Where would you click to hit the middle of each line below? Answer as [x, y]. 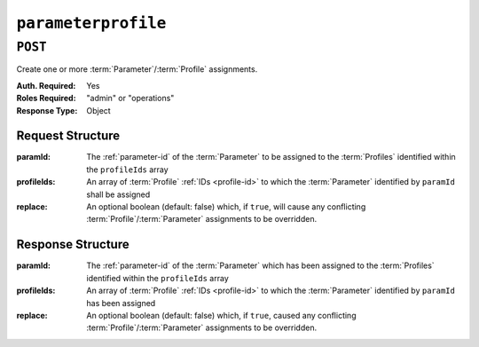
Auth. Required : [46, 85]
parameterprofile [91, 23]
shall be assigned [118, 194]
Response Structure [73, 244]
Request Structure [68, 136]
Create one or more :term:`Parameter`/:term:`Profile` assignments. [137, 69]
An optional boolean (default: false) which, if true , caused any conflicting [221, 315]
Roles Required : [46, 99]
